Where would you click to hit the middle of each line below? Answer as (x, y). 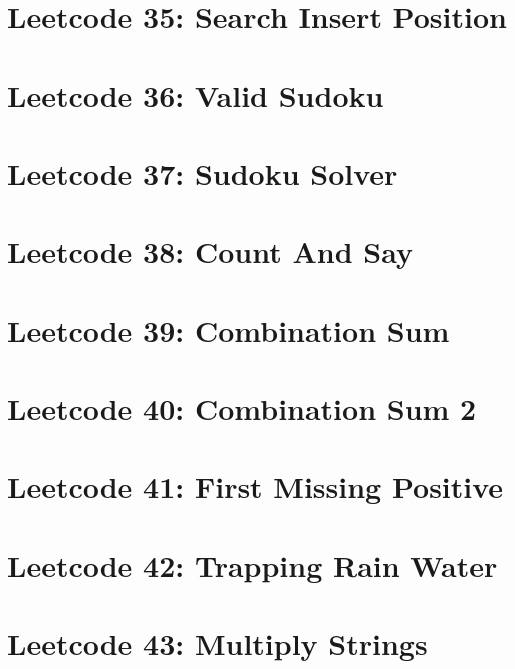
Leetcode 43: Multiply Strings (217, 643)
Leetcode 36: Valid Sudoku (195, 94)
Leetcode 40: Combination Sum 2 (242, 408)
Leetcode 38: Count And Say (210, 251)
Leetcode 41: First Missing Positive (255, 486)
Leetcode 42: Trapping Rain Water (252, 564)
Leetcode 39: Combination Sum (228, 329)
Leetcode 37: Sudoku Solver (202, 172)
